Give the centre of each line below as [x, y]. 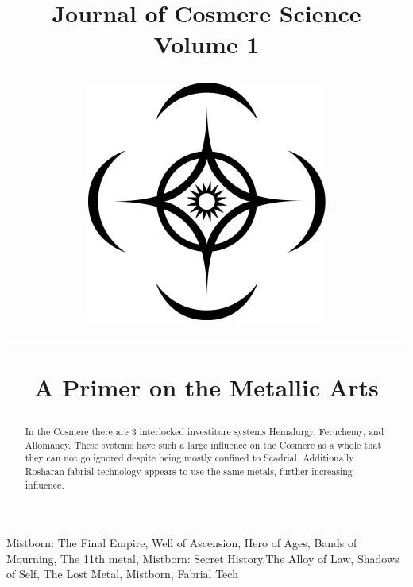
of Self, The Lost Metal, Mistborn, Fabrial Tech [122, 574]
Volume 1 [206, 44]
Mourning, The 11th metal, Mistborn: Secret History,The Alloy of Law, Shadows [203, 558]
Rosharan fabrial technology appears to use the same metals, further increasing [189, 471]
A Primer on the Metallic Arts [206, 386]
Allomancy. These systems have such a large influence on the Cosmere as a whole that [203, 444]
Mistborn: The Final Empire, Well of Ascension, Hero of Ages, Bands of [182, 543]
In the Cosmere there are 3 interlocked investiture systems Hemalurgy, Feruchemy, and [205, 431]
